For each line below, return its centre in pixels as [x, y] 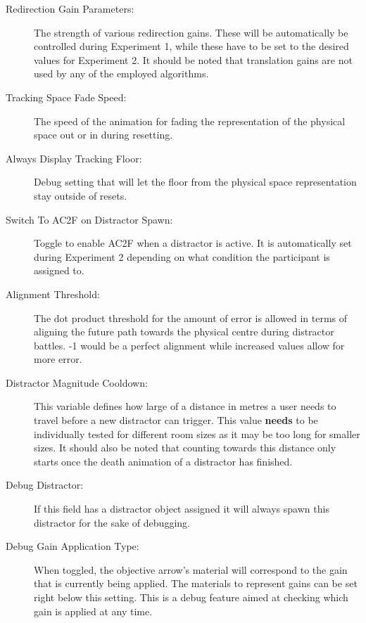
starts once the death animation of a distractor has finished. [163, 461]
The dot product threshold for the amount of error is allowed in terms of [191, 317]
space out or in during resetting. [103, 135]
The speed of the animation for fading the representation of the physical [190, 121]
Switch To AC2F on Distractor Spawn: [89, 219]
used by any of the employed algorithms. [121, 73]
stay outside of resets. [81, 195]
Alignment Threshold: [53, 294]
